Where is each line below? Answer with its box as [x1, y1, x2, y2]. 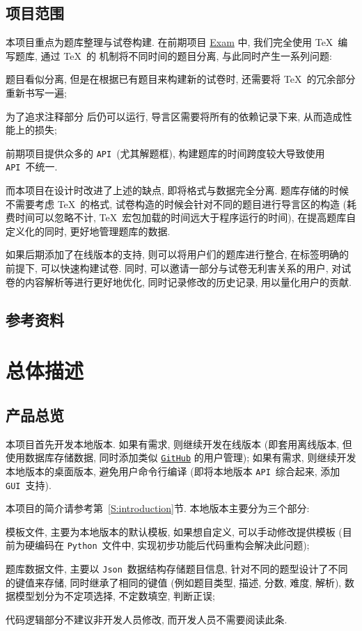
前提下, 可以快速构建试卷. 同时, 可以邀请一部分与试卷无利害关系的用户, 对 [6, 261, 342, 275]
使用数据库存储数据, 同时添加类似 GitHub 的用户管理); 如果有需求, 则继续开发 [6, 450, 356, 465]
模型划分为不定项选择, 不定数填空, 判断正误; [15, 589, 215, 603]
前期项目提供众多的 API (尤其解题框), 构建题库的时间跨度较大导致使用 [6, 145, 325, 160]
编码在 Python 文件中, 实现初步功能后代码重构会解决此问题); [34, 538, 310, 552]
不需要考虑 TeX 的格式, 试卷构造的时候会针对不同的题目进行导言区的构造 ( [6, 196, 347, 211]
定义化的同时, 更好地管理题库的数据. [6, 223, 171, 238]
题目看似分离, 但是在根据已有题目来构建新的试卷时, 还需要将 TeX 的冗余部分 [6, 72, 356, 86]
